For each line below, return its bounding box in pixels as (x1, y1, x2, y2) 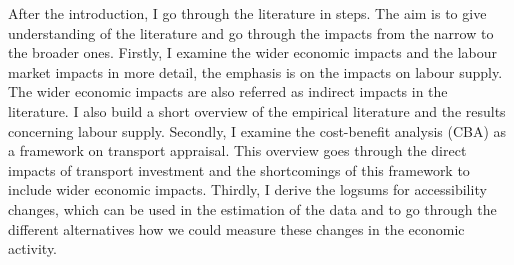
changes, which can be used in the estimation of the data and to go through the (8, 198, 497, 219)
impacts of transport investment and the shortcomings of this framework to (8, 159, 470, 180)
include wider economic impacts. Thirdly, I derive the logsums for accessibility (8, 179, 487, 200)
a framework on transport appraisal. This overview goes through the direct (8, 140, 467, 161)
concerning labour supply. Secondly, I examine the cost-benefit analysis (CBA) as (8, 120, 507, 141)
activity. (8, 238, 58, 259)
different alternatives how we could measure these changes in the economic (8, 218, 465, 239)
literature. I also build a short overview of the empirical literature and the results (8, 100, 506, 121)
